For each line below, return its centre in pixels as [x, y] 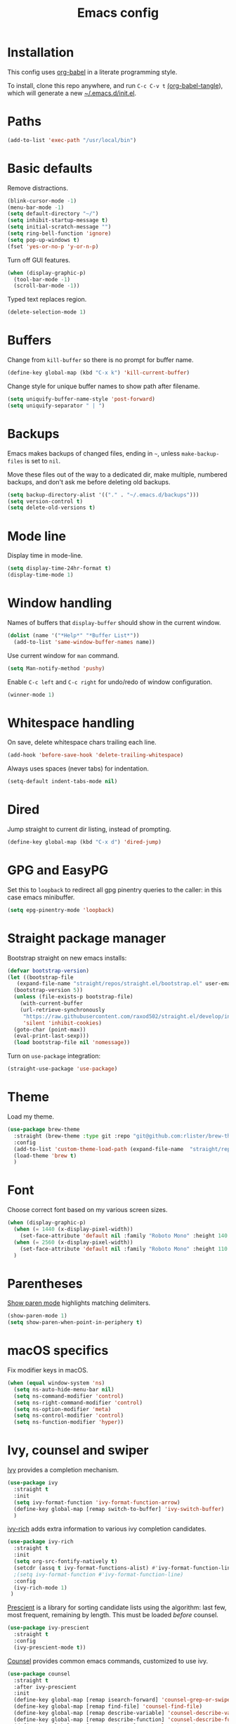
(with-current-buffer [51, 1003]
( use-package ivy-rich [40, 1542]
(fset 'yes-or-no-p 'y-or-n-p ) [53, 246]
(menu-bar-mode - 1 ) [36, 207]
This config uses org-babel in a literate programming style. [92, 72]
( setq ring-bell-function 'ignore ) [59, 233]
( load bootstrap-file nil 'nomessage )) [72, 1043]
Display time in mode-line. [45, 555]
